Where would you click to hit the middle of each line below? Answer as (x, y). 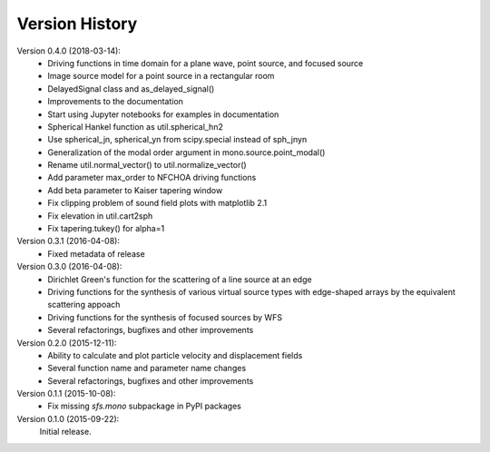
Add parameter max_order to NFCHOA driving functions (152, 178)
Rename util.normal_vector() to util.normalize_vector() (147, 165)
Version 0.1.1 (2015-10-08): (66, 394)
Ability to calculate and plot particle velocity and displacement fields (175, 355)
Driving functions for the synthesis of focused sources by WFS (165, 317)
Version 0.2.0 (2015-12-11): (67, 343)
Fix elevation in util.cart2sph (100, 216)
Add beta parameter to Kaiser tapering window (135, 190)
